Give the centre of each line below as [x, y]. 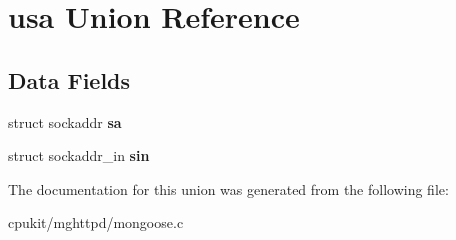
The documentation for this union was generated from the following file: [228, 188]
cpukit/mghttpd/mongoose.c [96, 222]
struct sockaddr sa [65, 121]
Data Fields [69, 79]
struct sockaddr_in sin [79, 155]
